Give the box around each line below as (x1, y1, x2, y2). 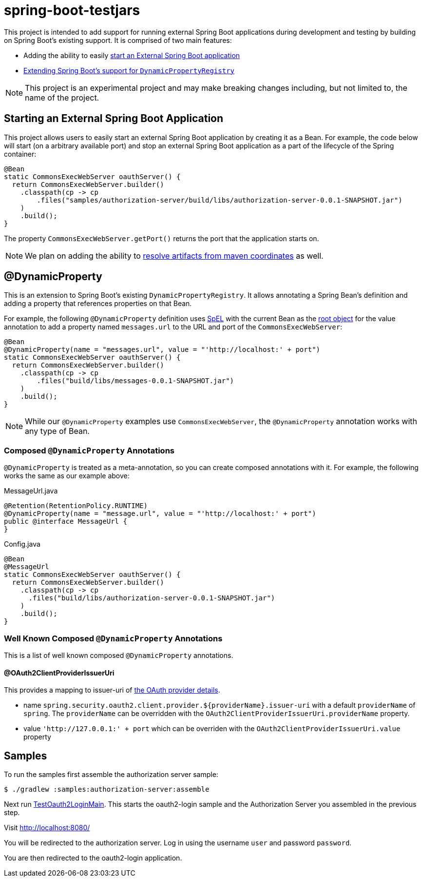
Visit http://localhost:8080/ (4, 823, 90, 832)
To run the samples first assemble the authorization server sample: (4, 770, 218, 779)
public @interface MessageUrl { (4, 517, 127, 526)
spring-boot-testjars (4, 2, 140, 19)
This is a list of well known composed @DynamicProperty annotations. (4, 651, 233, 659)
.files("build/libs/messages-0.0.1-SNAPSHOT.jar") (37, 377, 234, 385)
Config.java (4, 540, 40, 549)
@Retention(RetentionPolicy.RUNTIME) (4, 502, 148, 510)
